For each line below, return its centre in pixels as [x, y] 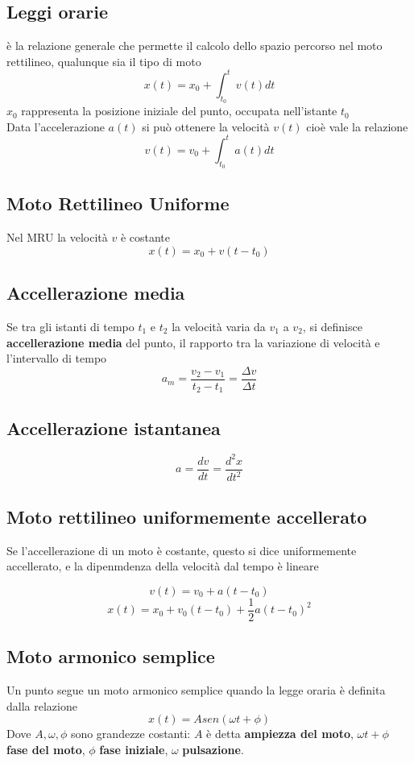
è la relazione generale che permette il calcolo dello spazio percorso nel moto [195, 46]
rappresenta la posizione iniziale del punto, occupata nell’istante [179, 111]
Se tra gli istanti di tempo [70, 326]
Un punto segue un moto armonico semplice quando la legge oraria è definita [196, 690]
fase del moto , [46, 749]
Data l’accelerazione [56, 126]
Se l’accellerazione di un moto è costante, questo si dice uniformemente [182, 550]
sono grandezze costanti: [130, 734]
